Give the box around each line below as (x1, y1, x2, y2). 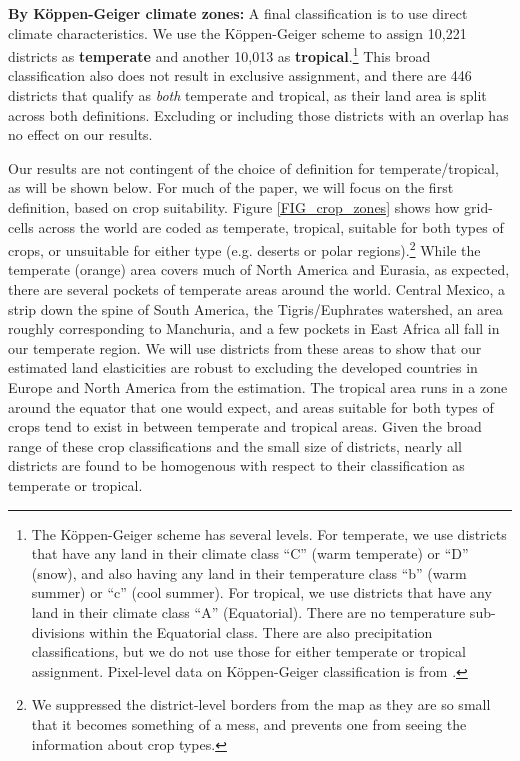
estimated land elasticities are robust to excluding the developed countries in (8, 357, 478, 378)
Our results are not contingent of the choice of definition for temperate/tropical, (8, 157, 499, 178)
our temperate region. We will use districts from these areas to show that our (8, 337, 482, 358)
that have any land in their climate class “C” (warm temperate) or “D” (31, 543, 469, 564)
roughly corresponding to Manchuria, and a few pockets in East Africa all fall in (8, 318, 500, 339)
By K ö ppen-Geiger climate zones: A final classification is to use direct (8, 3, 468, 23)
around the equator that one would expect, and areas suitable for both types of (8, 396, 494, 417)
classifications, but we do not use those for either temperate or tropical (31, 641, 466, 662)
